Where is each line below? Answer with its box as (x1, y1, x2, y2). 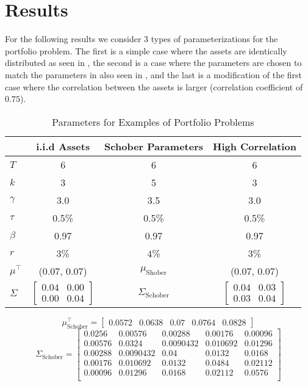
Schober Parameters (104, 139, 203, 153)
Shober (146, 269, 167, 277)
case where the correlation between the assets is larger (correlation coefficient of (5, 80, 303, 93)
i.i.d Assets (36, 139, 90, 153)
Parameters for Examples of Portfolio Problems (52, 114, 254, 129)
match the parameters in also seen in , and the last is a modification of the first (5, 68, 303, 81)
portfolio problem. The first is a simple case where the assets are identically (5, 44, 287, 57)
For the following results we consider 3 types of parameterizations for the (5, 32, 278, 45)
